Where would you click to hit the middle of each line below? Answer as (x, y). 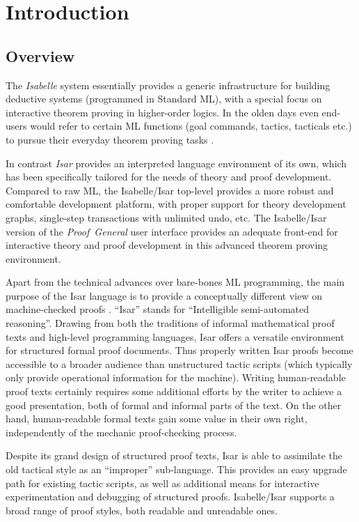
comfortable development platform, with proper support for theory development (176, 204)
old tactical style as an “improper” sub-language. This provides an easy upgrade (176, 469)
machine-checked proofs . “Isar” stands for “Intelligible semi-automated (158, 309)
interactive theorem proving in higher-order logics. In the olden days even (162, 112)
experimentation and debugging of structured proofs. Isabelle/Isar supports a (170, 497)
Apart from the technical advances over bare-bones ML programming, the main (175, 282)
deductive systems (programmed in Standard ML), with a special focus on (164, 99)
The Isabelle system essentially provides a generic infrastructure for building (168, 85)
